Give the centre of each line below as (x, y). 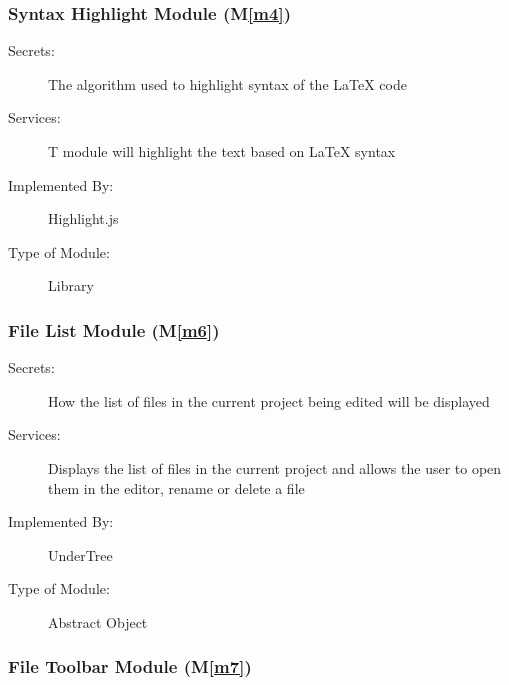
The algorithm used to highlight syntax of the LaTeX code (227, 83)
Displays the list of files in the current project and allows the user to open (275, 467)
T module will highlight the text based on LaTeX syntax (222, 151)
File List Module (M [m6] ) (114, 329)
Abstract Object (98, 621)
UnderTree (80, 554)
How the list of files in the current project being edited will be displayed (269, 400)
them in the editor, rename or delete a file (176, 487)
